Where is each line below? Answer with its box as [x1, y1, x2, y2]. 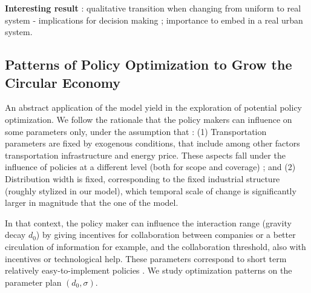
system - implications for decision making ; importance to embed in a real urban [5, 13, 303, 26]
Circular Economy [5, 73, 121, 91]
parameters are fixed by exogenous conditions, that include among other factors [5, 137, 300, 150]
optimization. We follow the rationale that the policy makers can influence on [5, 113, 292, 125]
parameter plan [5, 275, 62, 288]
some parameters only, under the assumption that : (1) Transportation [5, 125, 267, 137]
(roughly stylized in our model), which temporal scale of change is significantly [5, 184, 296, 197]
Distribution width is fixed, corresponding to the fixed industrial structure [5, 172, 280, 185]
